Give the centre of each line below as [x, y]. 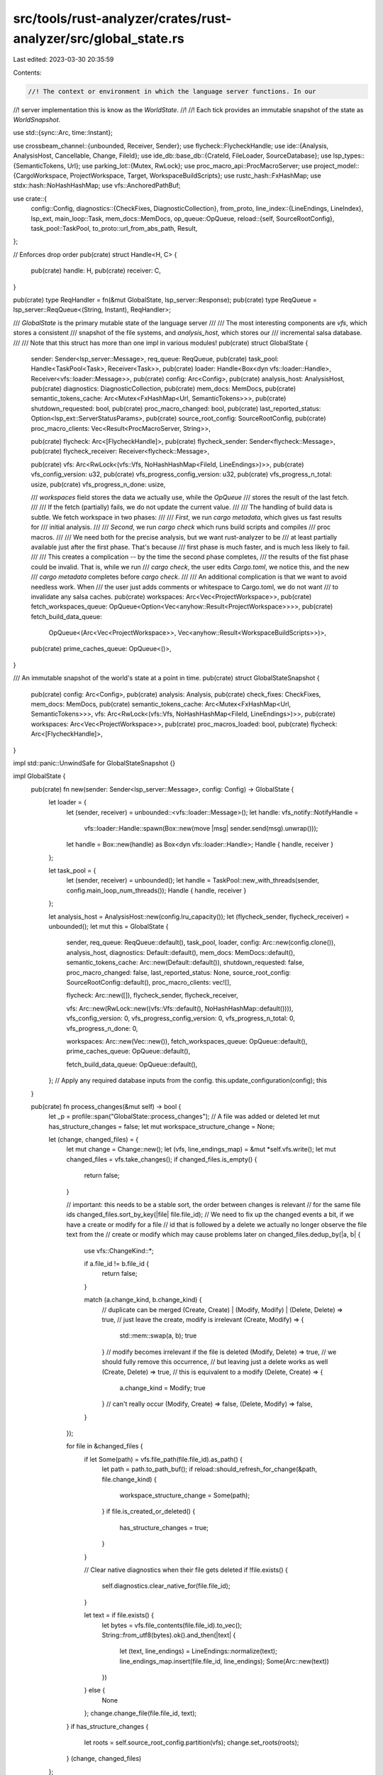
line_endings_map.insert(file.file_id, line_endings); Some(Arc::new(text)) [224, 1661]
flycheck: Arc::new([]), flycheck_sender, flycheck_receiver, [152, 995]
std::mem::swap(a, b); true [158, 1336]
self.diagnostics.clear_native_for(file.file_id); [166, 1586]
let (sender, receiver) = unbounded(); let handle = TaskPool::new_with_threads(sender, [193, 880]
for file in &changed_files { [105, 1446]
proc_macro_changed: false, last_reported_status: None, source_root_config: [178, 972]
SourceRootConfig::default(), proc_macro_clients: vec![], [149, 982]
